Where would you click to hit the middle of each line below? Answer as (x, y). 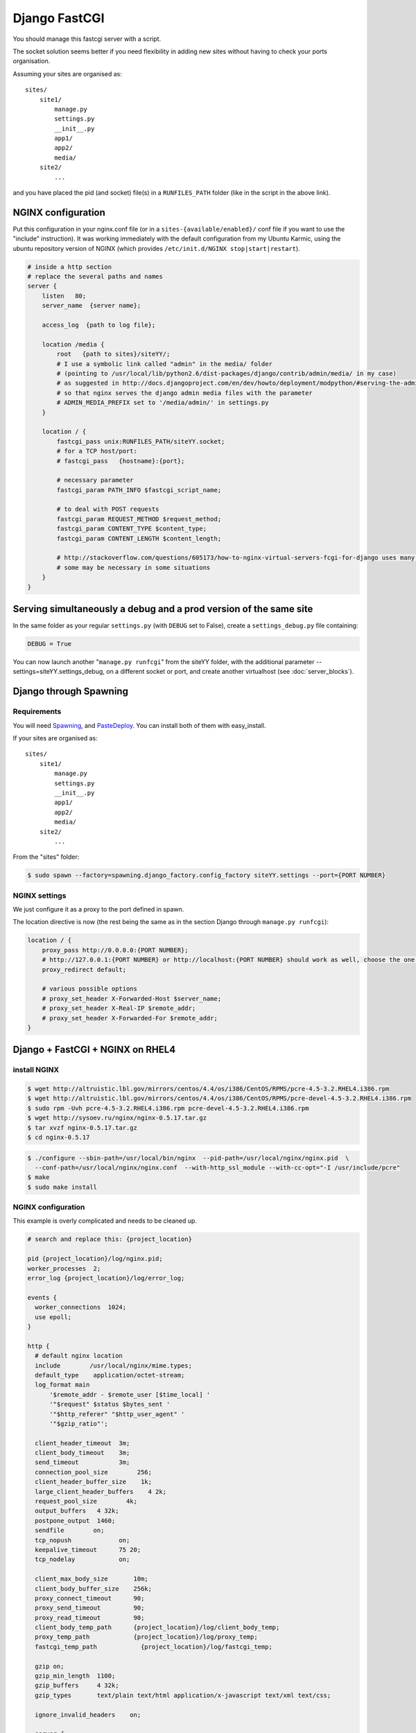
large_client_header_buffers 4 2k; (101, 1491)
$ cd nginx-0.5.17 (59, 1137)
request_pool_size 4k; (86, 1501)
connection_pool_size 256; (94, 1472)
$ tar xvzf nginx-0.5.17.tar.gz (83, 1127)
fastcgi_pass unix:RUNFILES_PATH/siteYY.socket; (141, 441)
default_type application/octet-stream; (110, 1375)
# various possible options (90, 989)
